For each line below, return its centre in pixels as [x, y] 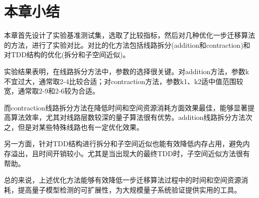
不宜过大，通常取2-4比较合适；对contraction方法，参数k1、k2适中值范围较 [124, 81]
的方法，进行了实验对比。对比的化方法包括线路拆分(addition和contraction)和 [127, 45]
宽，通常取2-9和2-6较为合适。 [52, 91]
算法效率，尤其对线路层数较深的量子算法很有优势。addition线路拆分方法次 [131, 117]
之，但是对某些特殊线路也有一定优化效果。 [74, 127]
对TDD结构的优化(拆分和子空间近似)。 [67, 54]
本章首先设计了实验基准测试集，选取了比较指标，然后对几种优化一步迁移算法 [129, 35]
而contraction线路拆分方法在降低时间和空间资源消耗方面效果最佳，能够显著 [126, 107]
